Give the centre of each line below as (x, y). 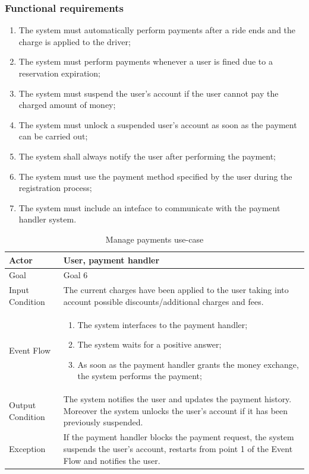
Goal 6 (75, 275)
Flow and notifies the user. (112, 460)
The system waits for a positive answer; (149, 344)
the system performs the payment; (140, 376)
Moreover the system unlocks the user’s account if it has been (176, 410)
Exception (27, 448)
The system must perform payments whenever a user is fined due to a (146, 61)
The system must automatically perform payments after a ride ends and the (157, 30)
